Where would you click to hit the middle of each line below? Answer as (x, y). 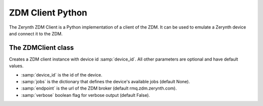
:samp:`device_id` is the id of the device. (62, 75)
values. (16, 66)
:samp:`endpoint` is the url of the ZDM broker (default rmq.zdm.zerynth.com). (99, 88)
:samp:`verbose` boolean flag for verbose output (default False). (86, 95)
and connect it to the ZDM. (36, 33)
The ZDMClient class (41, 48)
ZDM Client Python (48, 13)
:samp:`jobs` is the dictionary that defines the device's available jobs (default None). (105, 82)
